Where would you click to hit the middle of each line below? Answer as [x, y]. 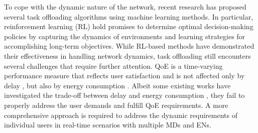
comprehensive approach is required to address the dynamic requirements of [121, 115]
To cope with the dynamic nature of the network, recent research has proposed [125, 7]
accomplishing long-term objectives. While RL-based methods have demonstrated [129, 46]
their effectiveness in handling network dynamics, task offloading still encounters [127, 55]
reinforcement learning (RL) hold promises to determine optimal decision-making [129, 26]
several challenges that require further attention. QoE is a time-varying [113, 65]
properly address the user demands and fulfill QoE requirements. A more [116, 105]
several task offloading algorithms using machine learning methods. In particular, [129, 16]
